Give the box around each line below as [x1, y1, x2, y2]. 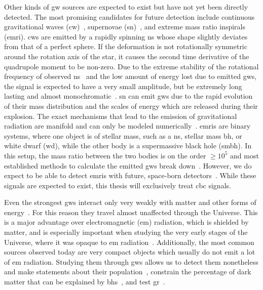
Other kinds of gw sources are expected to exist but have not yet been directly [4, 2, 248, 12]
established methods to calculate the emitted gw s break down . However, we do [4, 160, 252, 171]
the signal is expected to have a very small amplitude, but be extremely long [4, 80, 242, 91]
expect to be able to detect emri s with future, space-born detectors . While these [4, 170, 256, 181]
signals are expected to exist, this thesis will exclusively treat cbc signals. [4, 180, 231, 190]
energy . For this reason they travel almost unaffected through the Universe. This [4, 206, 258, 217]
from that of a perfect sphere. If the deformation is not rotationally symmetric [4, 41, 247, 52]
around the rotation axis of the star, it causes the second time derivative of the [4, 51, 249, 61]
